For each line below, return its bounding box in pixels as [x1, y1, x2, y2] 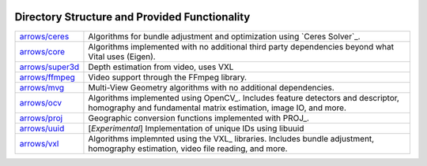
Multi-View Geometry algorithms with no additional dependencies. [88, 82, 335, 93]
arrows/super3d [19, 61, 80, 72]
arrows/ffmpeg [19, 72, 75, 83]
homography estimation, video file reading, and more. [88, 142, 288, 153]
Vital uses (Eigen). [88, 51, 156, 62]
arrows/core [19, 46, 66, 57]
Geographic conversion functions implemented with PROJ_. [88, 113, 310, 124]
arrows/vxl [19, 138, 59, 149]
